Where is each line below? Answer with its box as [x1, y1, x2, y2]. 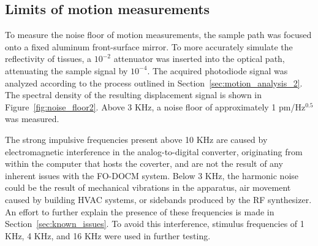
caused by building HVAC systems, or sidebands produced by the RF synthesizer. [5, 193, 312, 206]
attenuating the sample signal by [5, 64, 128, 77]
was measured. [5, 112, 59, 125]
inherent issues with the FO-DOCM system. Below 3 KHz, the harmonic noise [5, 169, 299, 182]
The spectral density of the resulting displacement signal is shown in [5, 88, 262, 101]
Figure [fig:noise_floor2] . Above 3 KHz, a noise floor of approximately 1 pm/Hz [5, 100, 306, 113]
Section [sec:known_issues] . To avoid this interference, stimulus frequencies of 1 [5, 217, 305, 230]
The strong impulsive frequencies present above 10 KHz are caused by [5, 133, 268, 145]
